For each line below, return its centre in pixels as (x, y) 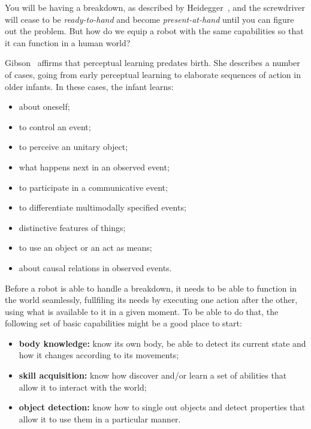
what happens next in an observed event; (94, 166)
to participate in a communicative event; (93, 187)
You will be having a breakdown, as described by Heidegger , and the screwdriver (155, 7)
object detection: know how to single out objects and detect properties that (162, 407)
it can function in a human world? (68, 42)
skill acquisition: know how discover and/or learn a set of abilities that (153, 375)
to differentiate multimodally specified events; (102, 207)
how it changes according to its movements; (99, 355)
